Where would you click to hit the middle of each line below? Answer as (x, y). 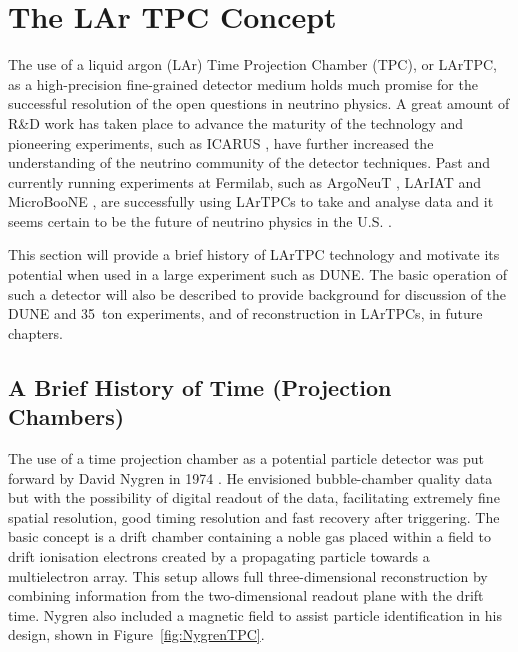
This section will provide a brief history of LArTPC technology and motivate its (254, 254)
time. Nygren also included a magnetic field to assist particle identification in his (255, 614)
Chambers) (66, 416)
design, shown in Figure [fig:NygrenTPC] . (136, 634)
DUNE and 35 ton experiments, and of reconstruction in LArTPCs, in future (245, 313)
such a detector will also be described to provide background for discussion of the (257, 293)
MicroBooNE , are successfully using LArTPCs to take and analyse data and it (251, 201)
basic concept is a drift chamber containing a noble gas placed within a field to (249, 536)
